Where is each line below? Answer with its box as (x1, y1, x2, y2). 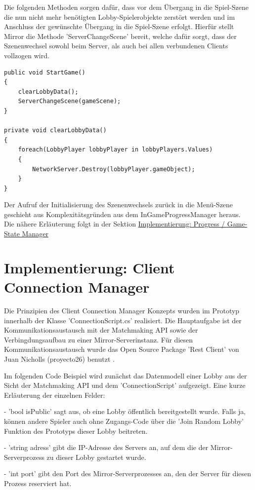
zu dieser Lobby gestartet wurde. (46, 452, 146, 462)
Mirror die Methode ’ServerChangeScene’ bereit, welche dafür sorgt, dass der (4, 31, 237, 41)
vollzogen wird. (4, 50, 49, 60)
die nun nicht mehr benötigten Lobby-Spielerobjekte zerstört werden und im (4, 11, 235, 22)
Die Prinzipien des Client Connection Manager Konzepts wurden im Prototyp (4, 305, 240, 315)
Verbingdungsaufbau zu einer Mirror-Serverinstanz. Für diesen (4, 334, 193, 344)
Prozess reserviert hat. (4, 478, 72, 488)
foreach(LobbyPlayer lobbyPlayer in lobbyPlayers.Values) (18, 146, 213, 153)
